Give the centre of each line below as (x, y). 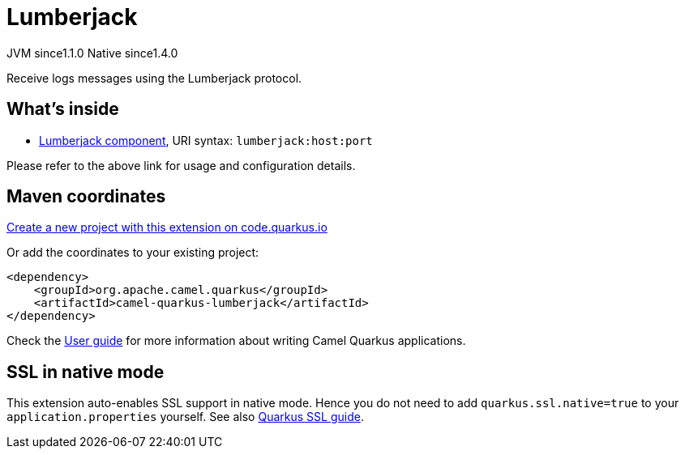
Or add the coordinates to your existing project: (133, 253)
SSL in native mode (86, 372)
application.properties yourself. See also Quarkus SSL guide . (185, 417)
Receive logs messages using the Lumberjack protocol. (154, 78)
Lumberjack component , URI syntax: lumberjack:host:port (206, 140)
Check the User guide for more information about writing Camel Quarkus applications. (236, 341)
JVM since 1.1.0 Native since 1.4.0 (92, 53)
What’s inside (63, 109)
